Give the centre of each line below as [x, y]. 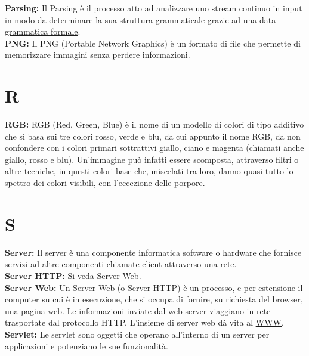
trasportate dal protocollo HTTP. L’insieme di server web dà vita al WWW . [144, 322]
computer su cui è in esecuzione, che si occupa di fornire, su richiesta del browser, [154, 299]
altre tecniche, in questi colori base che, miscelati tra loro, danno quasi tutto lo [149, 171]
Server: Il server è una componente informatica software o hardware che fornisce [153, 252]
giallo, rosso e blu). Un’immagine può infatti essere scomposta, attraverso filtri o [152, 159]
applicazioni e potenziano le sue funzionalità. [86, 346]
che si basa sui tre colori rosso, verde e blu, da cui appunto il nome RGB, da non [153, 136]
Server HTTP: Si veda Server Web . [73, 275]
